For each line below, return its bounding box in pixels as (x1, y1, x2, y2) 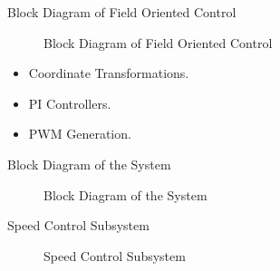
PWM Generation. (28, 124, 131, 143)
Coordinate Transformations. (28, 63, 189, 82)
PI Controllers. (28, 93, 111, 112)
